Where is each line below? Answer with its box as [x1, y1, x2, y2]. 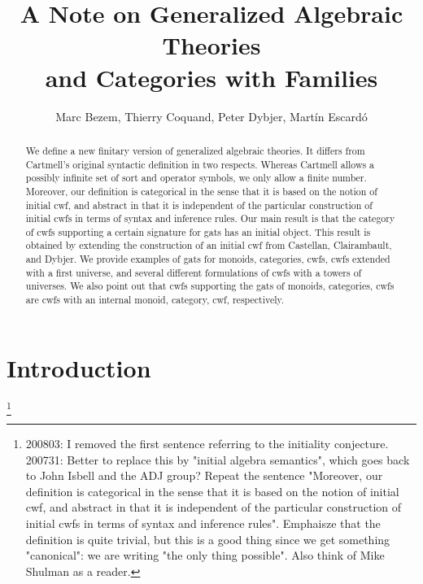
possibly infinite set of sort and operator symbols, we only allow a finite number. [25, 171, 367, 185]
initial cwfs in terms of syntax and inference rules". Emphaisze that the [25, 515, 381, 531]
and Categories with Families [45, 60, 378, 94]
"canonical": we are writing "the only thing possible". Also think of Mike [25, 547, 385, 564]
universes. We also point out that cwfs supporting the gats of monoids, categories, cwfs [25, 279, 395, 293]
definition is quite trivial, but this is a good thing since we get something [25, 530, 390, 547]
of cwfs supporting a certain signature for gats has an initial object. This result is [25, 224, 371, 238]
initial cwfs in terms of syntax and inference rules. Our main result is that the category [25, 211, 395, 225]
